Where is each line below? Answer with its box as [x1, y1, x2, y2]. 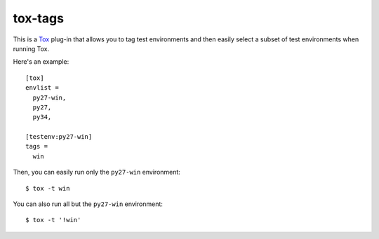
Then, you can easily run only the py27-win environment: [13, 168, 180, 177]
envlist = [25, 84, 59, 92]
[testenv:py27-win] [25, 133, 93, 141]
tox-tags [13, 11, 65, 26]
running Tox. [13, 44, 49, 53]
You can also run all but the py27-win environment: [13, 200, 163, 208]
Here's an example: [13, 57, 69, 66]
